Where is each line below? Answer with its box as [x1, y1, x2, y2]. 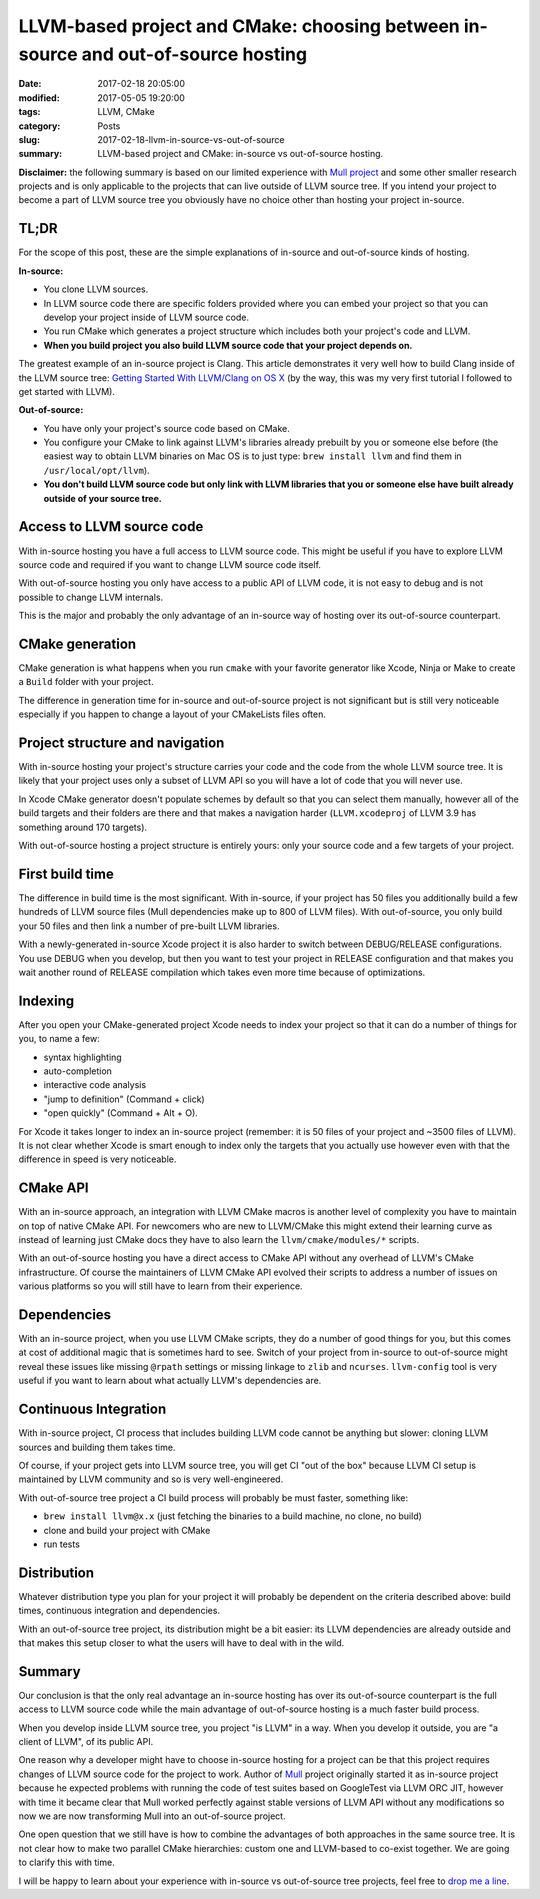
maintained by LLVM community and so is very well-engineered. [18, 1473, 284, 1485]
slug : [18, 133, 40, 145]
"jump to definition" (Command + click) [43, 1093, 205, 1105]
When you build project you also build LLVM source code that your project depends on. [43, 339, 413, 351]
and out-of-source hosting [81, 43, 308, 65]
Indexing [18, 992, 75, 1009]
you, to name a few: [18, 1033, 100, 1045]
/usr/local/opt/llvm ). [43, 464, 150, 476]
